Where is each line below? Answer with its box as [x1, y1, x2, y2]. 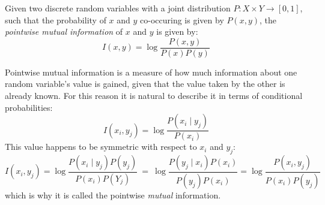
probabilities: [5, 101, 53, 113]
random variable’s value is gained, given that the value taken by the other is [5, 77, 285, 90]
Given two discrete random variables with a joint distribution [5, 2, 231, 14]
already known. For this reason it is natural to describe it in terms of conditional [5, 89, 303, 102]
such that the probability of [5, 13, 106, 26]
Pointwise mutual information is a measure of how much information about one [5, 65, 297, 78]
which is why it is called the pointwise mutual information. [5, 188, 221, 201]
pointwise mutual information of [5, 25, 123, 38]
